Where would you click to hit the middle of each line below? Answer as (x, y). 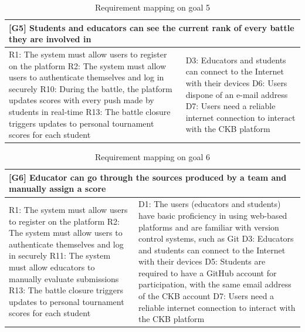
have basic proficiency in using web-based (213, 215)
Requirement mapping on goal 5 (152, 7)
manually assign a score (57, 189)
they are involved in (50, 39)
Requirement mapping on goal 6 (152, 157)
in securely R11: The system (60, 255)
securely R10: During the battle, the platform (91, 88)
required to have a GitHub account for (207, 272)
